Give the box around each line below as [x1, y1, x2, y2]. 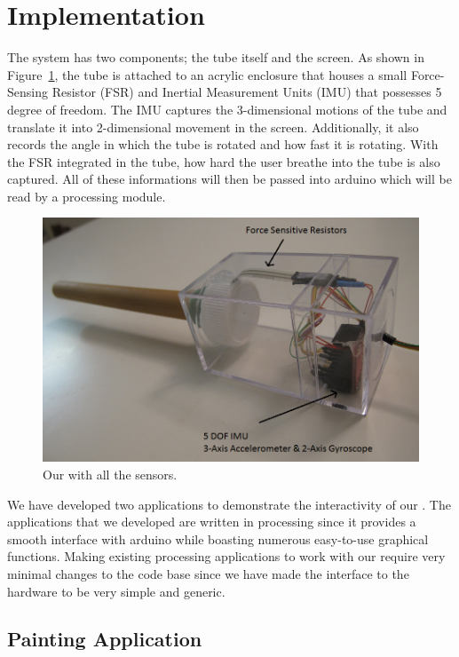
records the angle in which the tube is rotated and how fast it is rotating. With [7, 135, 439, 154]
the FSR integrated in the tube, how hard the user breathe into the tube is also [7, 152, 440, 170]
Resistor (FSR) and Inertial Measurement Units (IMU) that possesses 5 [51, 83, 442, 101]
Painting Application [7, 625, 202, 653]
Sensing [7, 83, 48, 101]
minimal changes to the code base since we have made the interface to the [7, 564, 409, 582]
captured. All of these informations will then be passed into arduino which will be [7, 170, 452, 188]
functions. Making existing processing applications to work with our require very [7, 547, 446, 566]
